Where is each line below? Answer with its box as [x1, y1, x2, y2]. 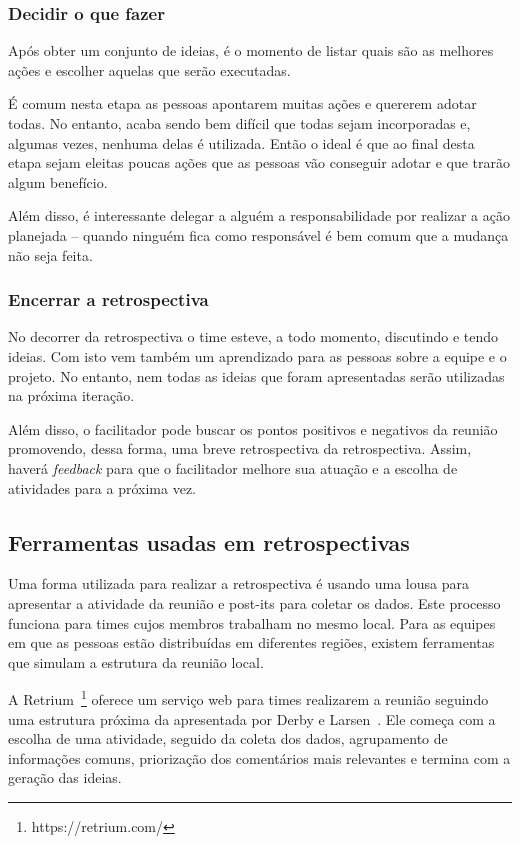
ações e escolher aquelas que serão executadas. [8, 59, 291, 80]
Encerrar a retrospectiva [8, 287, 209, 312]
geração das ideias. [8, 767, 122, 788]
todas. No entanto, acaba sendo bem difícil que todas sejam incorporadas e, [8, 113, 471, 133]
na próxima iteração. [8, 385, 135, 406]
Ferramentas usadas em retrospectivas [8, 526, 410, 557]
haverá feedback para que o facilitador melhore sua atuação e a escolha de [8, 457, 458, 478]
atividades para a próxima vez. [8, 477, 196, 498]
